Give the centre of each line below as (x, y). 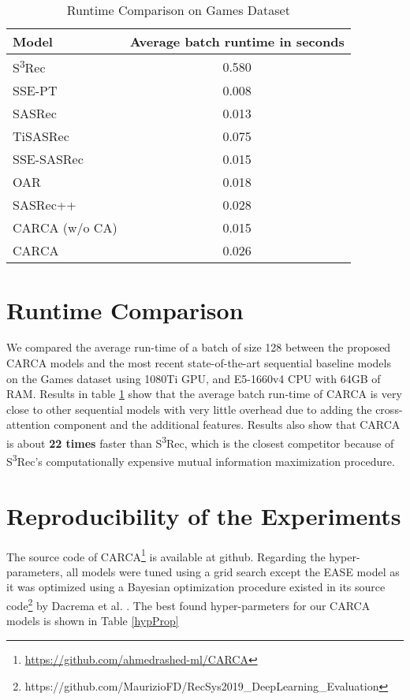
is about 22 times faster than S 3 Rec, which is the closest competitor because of (200, 442)
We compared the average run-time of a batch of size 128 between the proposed (199, 347)
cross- (389, 409)
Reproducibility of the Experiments (204, 515)
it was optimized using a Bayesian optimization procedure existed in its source (196, 587)
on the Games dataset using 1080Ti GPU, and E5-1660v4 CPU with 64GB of (194, 378)
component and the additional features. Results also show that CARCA (227, 424)
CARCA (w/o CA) (65, 228)
